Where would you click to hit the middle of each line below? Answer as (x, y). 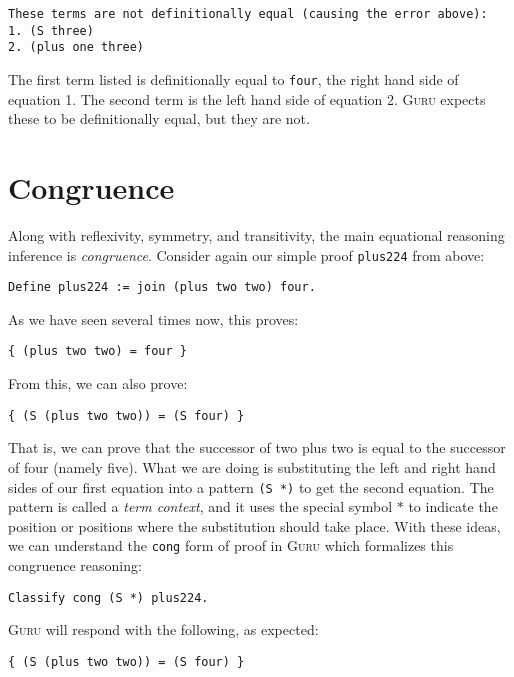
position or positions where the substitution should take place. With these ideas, (254, 525)
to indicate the (453, 506)
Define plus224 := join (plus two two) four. (162, 287)
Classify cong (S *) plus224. (108, 597)
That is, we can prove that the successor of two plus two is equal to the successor (257, 447)
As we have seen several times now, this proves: (153, 318)
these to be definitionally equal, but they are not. (159, 118)
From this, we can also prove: (98, 383)
